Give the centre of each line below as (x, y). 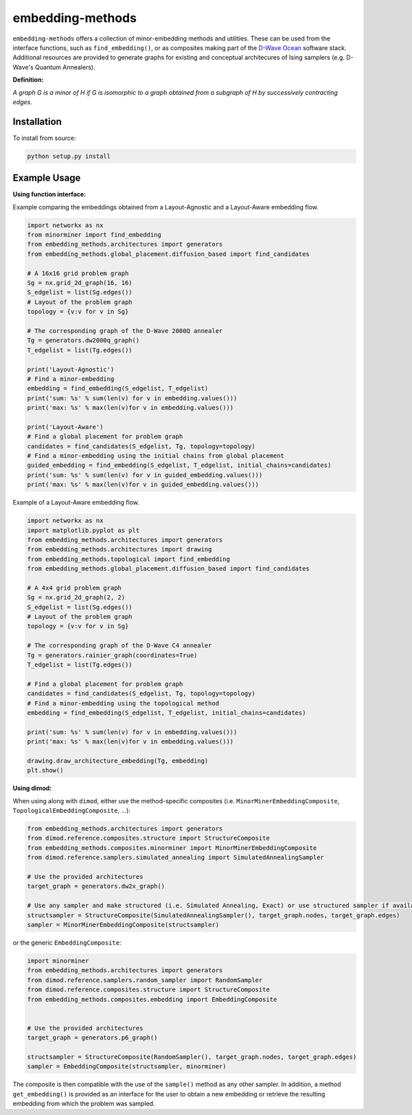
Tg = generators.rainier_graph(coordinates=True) (112, 655)
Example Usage (47, 178)
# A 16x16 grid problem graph (78, 273)
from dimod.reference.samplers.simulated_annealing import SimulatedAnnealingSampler (175, 858)
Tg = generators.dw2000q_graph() (83, 341)
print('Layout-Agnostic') (71, 369)
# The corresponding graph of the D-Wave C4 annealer (119, 646)
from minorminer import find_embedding (94, 235)
